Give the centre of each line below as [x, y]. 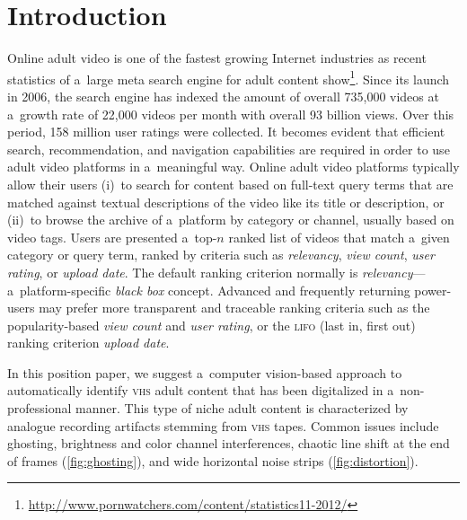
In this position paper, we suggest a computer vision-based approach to [205, 372]
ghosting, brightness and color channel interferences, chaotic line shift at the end [229, 443]
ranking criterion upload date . [88, 343]
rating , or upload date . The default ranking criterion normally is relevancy [210, 272]
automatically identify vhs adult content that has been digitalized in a [201, 390]
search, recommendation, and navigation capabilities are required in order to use [229, 149]
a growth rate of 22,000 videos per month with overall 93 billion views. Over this [231, 114]
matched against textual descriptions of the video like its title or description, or [226, 202]
